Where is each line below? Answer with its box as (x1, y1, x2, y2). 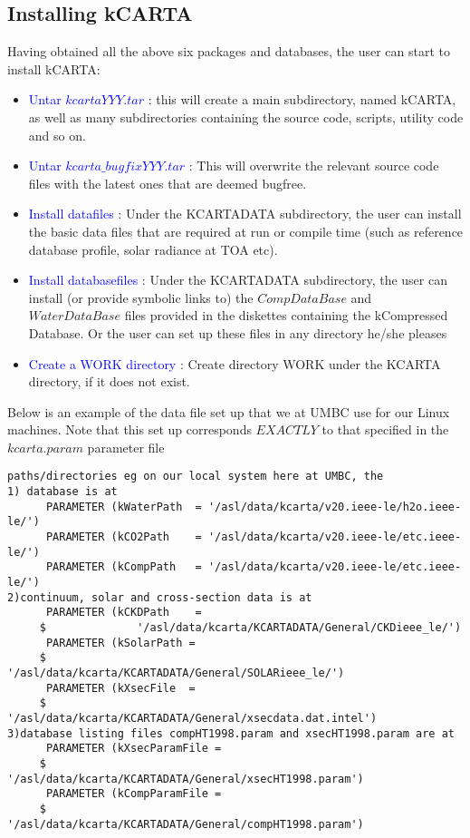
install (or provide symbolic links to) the (28, 287, 254, 307)
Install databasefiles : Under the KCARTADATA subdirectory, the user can (28, 270, 447, 289)
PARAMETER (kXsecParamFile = (45, 742, 222, 755)
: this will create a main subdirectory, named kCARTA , (148, 90, 456, 109)
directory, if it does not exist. (28, 372, 190, 391)
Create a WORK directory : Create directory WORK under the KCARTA (28, 354, 441, 373)
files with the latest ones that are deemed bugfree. (28, 173, 307, 192)
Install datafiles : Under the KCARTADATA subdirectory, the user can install (28, 204, 462, 223)
